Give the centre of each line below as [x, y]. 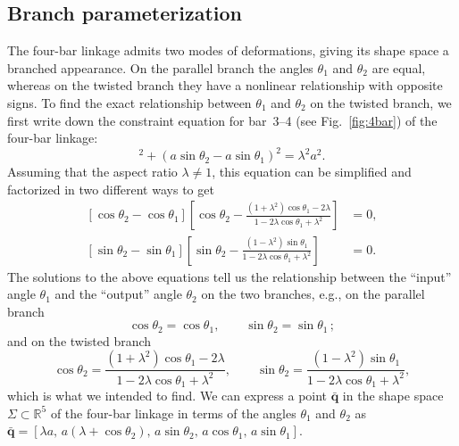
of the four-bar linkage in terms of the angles [173, 413]
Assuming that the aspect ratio [92, 172]
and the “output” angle [118, 294]
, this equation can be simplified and [312, 172]
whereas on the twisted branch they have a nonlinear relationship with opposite [225, 85]
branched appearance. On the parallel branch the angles [160, 67]
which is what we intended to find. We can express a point [167, 396]
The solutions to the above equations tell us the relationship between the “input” [229, 276]
